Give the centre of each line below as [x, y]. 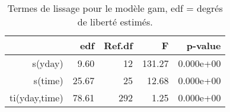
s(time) [48, 80]
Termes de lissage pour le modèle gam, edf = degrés [115, 8]
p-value [204, 45]
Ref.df [118, 45]
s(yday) [48, 63]
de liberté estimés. [115, 22]
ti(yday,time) [36, 97]
